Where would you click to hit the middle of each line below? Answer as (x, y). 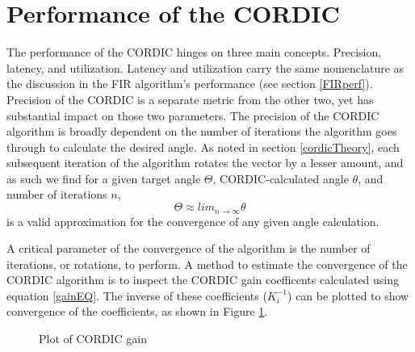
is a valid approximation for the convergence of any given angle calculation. (193, 221)
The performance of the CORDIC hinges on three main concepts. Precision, (194, 52)
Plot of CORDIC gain (93, 339)
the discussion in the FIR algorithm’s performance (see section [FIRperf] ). (190, 84)
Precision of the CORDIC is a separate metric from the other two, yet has (190, 99)
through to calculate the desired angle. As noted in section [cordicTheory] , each (203, 147)
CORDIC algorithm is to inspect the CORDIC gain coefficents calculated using (203, 280)
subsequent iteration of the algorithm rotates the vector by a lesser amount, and (205, 163)
